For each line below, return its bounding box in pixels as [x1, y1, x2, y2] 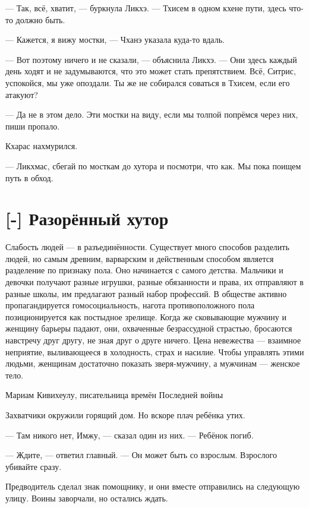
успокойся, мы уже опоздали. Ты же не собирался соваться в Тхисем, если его [5, 76, 290, 89]
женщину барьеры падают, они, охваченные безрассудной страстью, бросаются [5, 322, 292, 335]
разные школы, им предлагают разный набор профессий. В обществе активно [5, 287, 287, 299]
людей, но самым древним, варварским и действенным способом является [5, 252, 274, 264]
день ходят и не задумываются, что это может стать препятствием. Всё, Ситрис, [5, 65, 296, 77]
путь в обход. [5, 171, 53, 184]
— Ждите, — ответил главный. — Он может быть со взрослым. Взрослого [5, 449, 277, 461]
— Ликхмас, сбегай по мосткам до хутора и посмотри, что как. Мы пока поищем [5, 159, 301, 172]
